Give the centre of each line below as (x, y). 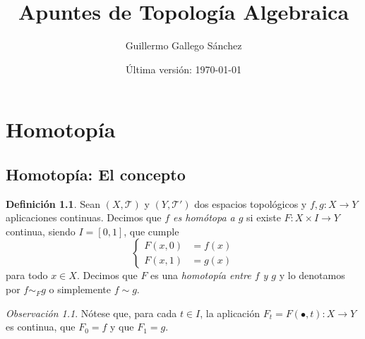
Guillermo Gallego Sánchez (184, 45)
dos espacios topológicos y (251, 203)
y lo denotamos (312, 275)
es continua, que (41, 327)
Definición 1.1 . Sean (53, 203)
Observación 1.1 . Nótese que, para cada (91, 313)
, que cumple (151, 231)
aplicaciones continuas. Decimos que (84, 217)
